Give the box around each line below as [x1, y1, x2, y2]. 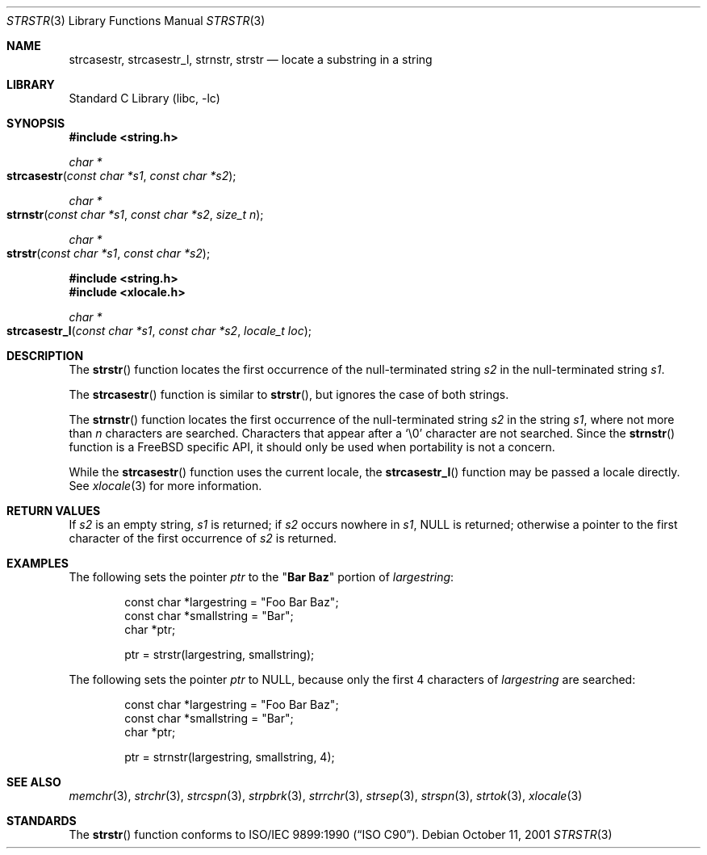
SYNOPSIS [6, 116, 65, 130]
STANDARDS [6, 814, 77, 828]
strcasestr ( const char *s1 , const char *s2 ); [6, 169, 236, 182]
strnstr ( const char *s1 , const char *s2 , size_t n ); [6, 207, 264, 221]
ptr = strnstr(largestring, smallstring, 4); [124, 750, 335, 764]
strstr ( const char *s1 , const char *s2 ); [6, 246, 211, 260]
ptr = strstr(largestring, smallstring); [124, 648, 315, 661]
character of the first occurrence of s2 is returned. [69, 531, 337, 545]
